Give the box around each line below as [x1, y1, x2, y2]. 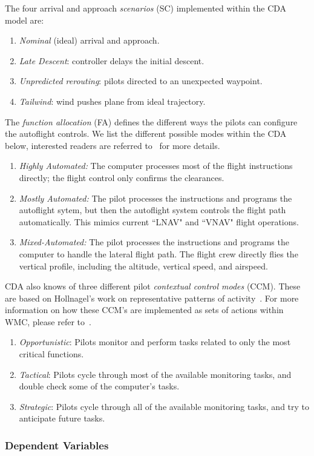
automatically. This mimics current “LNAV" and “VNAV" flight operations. [19, 215, 299, 228]
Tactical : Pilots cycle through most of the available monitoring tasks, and [19, 368, 292, 380]
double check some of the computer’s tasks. [19, 380, 180, 392]
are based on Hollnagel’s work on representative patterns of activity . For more [5, 291, 299, 304]
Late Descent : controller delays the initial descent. [19, 54, 204, 67]
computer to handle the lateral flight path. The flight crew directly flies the [19, 247, 298, 260]
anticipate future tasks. [19, 412, 105, 425]
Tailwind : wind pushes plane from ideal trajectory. [19, 94, 206, 107]
